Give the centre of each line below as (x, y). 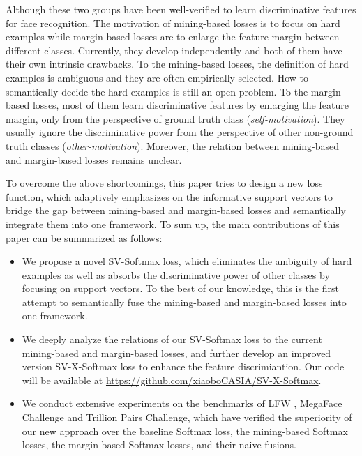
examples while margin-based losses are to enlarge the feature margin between (173, 37)
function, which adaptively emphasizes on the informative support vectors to (169, 196)
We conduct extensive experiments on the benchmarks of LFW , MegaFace (182, 403)
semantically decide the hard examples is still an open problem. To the (157, 91)
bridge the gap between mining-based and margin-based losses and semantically (176, 210)
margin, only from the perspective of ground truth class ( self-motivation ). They (175, 118)
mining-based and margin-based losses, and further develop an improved (176, 352)
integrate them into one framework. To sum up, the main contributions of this (173, 223)
